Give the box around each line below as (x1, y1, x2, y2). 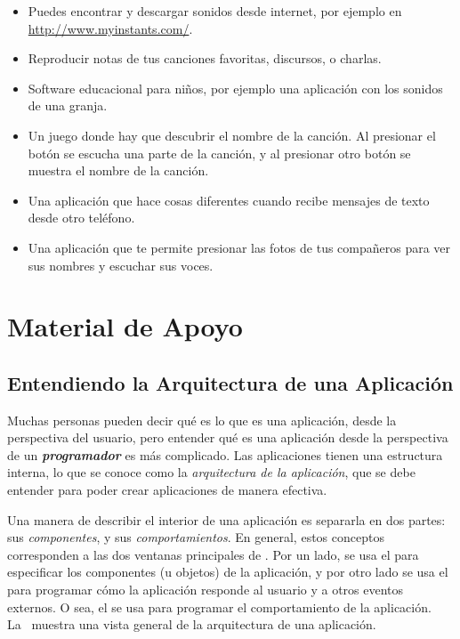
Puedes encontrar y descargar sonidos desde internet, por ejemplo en (28, 2, 402, 20)
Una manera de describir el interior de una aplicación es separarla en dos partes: (7, 510, 446, 529)
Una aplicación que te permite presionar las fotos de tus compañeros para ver (28, 238, 451, 256)
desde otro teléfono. (28, 208, 135, 227)
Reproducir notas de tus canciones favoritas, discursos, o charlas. (28, 49, 382, 68)
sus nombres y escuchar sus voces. (28, 255, 214, 274)
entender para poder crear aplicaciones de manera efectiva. (7, 481, 327, 499)
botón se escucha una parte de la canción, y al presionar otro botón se (28, 143, 411, 162)
